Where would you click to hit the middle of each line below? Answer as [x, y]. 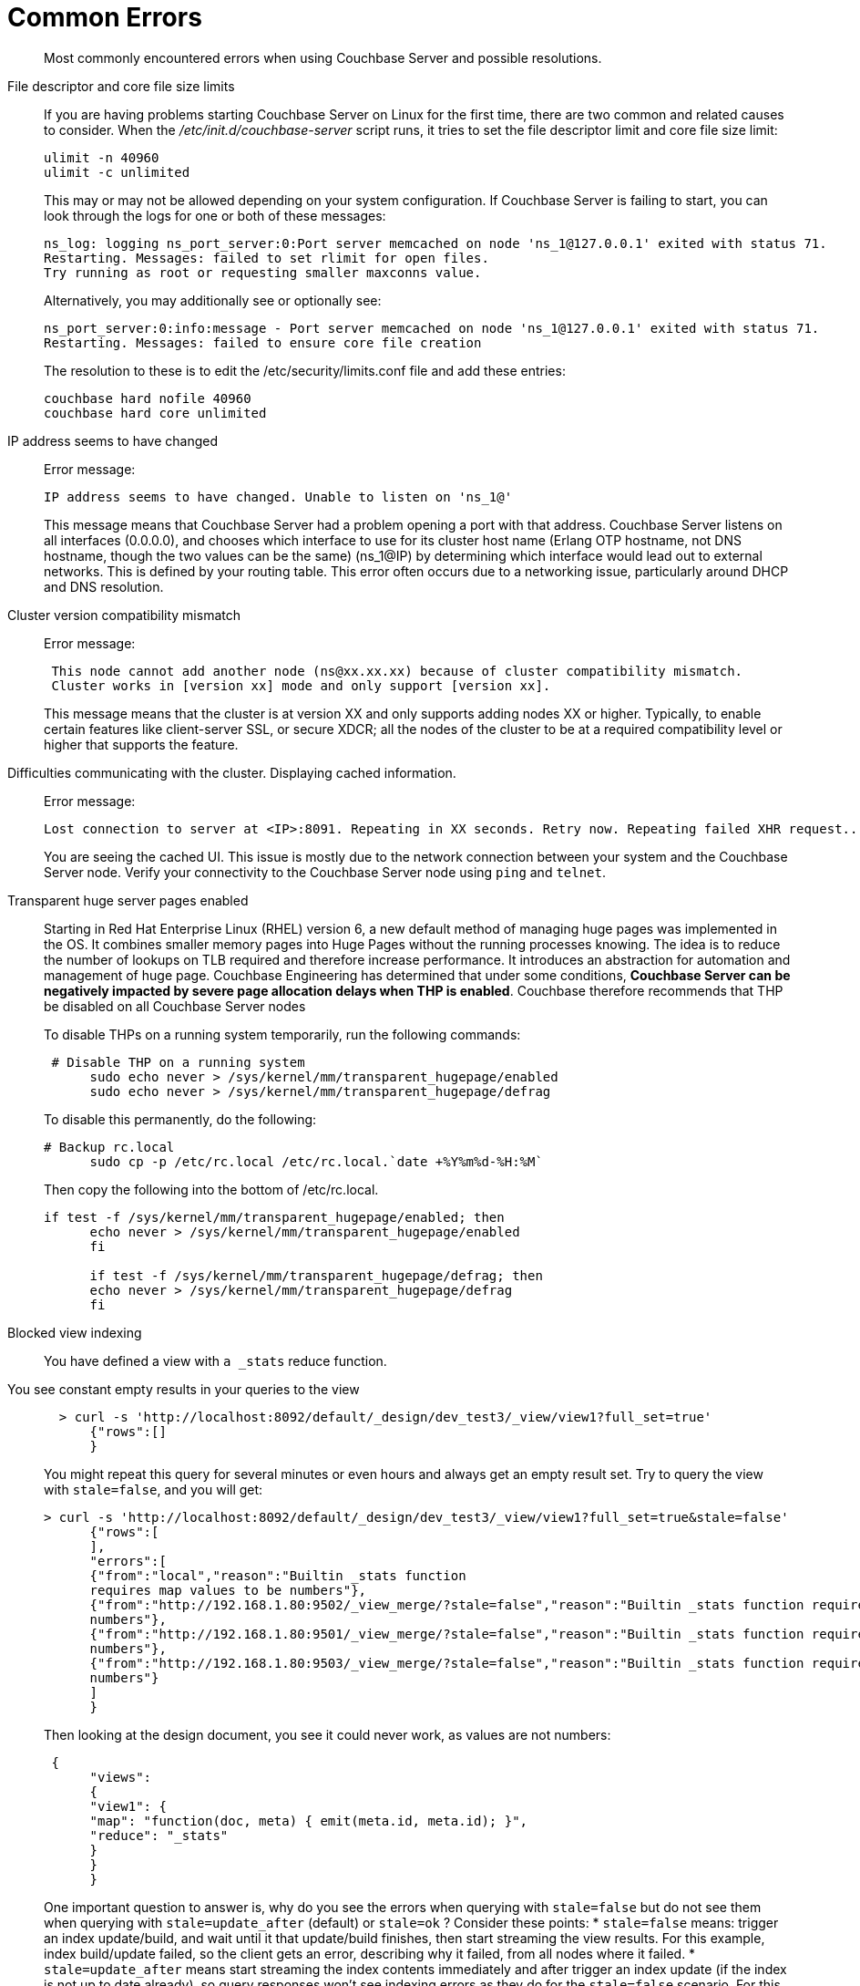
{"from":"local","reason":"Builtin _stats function [278, 1575]
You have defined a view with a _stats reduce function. [215, 1360]
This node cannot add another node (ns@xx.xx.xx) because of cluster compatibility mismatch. [397, 671]
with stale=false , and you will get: [154, 1489]
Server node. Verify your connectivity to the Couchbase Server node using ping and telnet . [325, 872]
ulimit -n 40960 [102, 157]
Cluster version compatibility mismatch [124, 615]
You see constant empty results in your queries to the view [184, 1389]
